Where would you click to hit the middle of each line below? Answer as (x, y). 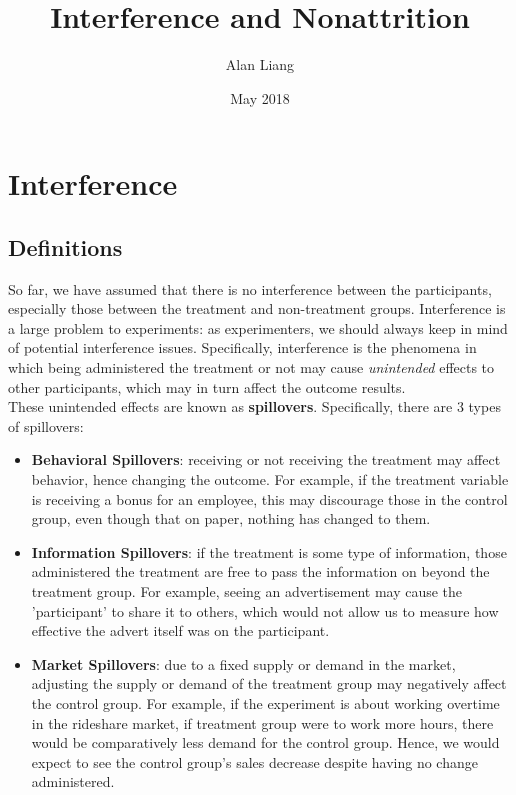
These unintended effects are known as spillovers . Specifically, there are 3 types (254, 406)
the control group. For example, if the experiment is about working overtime (265, 702)
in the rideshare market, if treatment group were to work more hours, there (262, 722)
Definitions (65, 246)
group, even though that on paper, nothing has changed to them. (231, 518)
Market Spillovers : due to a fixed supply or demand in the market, (243, 663)
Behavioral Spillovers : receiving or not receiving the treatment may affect (266, 459)
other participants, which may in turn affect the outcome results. (207, 386)
